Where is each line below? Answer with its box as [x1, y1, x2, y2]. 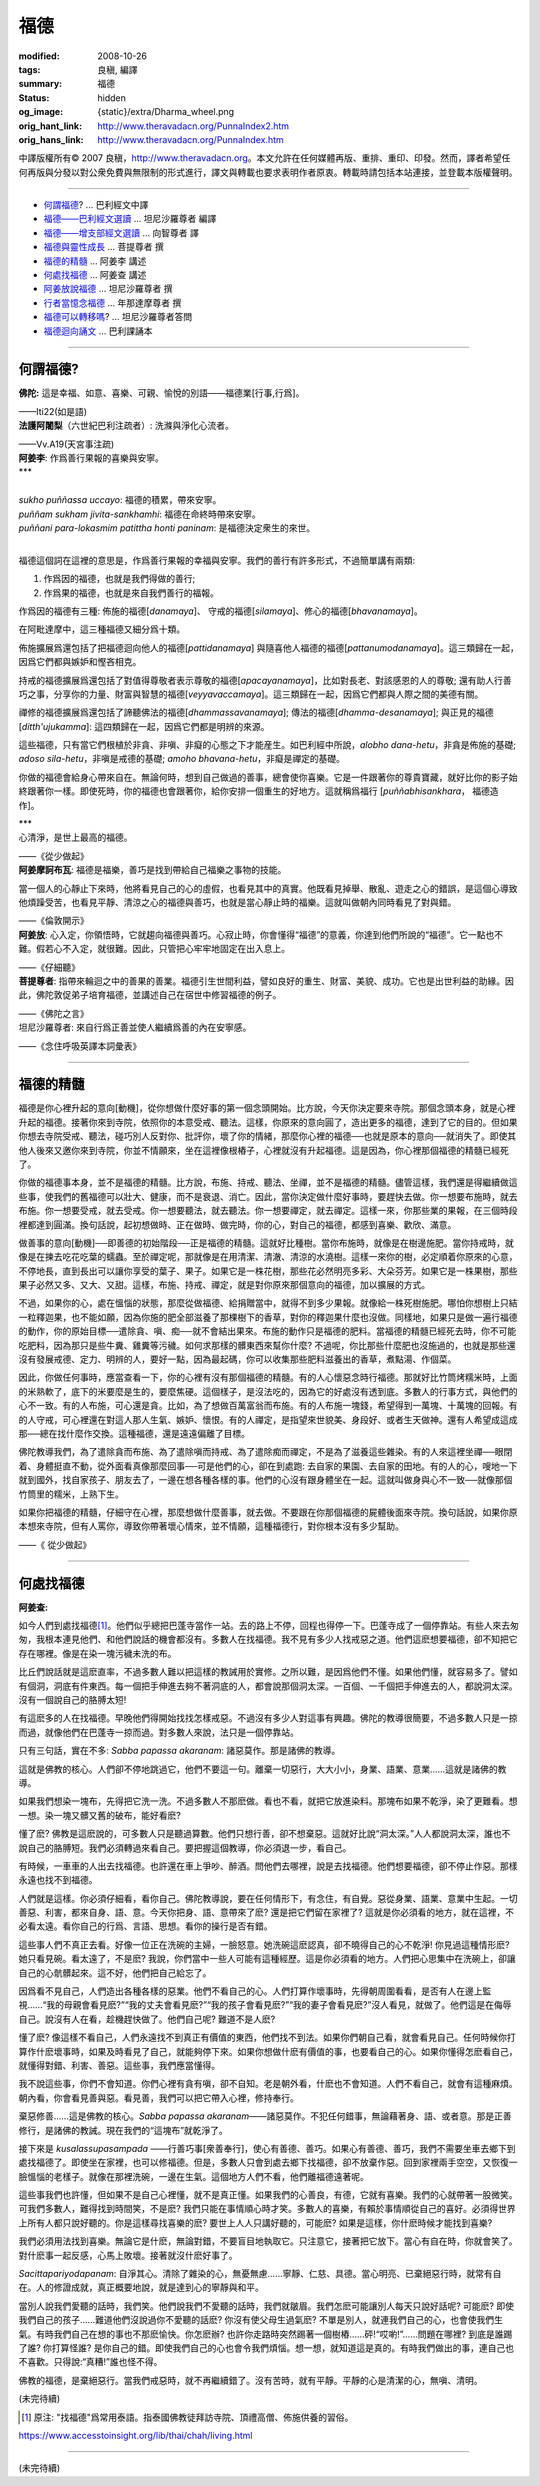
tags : [18, 63, 41, 75]
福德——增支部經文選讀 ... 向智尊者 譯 [43, 226, 199, 239]
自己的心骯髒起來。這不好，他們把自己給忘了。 [18, 1966, 212, 1979]
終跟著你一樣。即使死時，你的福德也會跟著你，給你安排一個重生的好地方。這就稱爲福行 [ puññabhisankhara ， [18, 785, 470, 797]
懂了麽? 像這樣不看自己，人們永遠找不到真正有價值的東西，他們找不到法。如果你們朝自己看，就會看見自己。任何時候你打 [18, 2031, 517, 2044]
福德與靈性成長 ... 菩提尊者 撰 [43, 241, 164, 253]
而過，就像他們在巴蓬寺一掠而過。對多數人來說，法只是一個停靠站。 [18, 1726, 299, 1738]
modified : [18, 50, 60, 62]
